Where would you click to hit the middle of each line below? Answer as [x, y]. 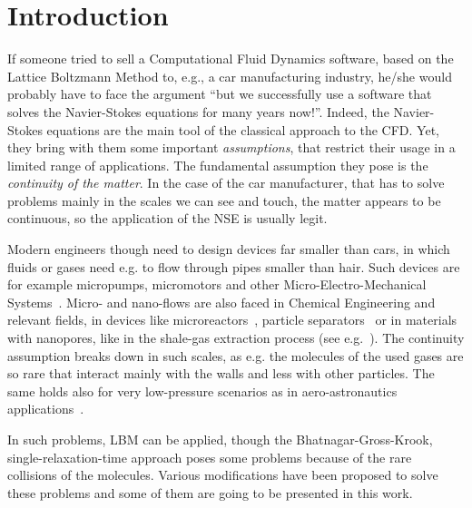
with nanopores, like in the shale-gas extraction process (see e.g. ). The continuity [236, 338]
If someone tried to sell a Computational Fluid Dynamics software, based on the [231, 59]
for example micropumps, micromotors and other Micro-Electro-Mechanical [217, 284]
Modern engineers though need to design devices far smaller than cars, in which [229, 249]
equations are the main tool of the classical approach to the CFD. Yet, [243, 129]
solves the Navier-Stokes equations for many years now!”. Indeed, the [198, 111]
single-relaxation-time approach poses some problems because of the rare [210, 457]
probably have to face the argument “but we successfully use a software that [220, 94]
